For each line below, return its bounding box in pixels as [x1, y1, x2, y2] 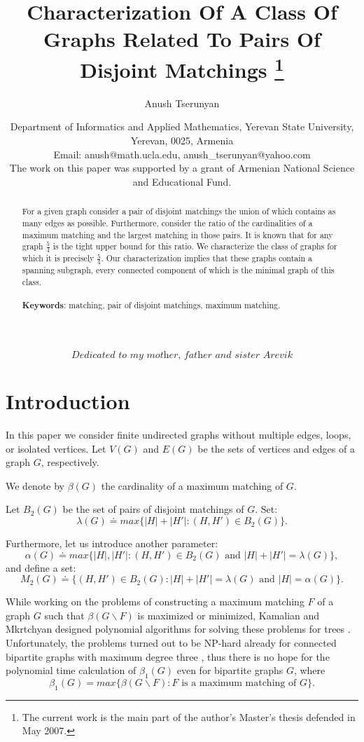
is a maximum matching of [181, 678, 297, 689]
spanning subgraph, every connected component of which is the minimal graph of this [22, 264, 335, 276]
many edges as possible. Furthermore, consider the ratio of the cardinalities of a [22, 217, 313, 228]
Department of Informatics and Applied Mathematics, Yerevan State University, [10, 119, 354, 134]
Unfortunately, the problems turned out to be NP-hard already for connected [6, 635, 337, 650]
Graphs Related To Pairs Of [43, 25, 321, 53]
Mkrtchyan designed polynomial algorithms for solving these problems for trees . [6, 621, 351, 636]
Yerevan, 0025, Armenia [130, 133, 234, 148]
